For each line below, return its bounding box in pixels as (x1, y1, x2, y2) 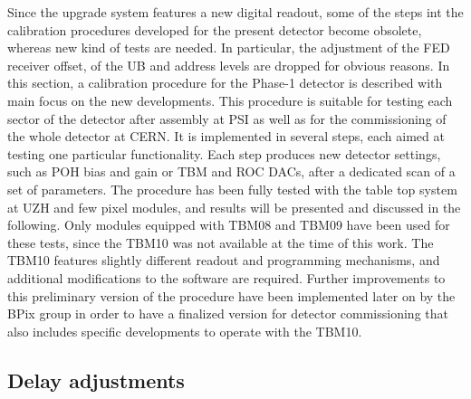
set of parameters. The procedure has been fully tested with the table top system (7, 179, 457, 198)
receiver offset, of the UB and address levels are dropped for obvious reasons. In (7, 55, 450, 74)
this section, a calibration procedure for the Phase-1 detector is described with (7, 73, 443, 92)
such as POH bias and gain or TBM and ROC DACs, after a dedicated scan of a (7, 162, 456, 181)
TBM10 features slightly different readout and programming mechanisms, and (7, 251, 440, 270)
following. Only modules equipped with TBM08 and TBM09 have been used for (7, 215, 450, 234)
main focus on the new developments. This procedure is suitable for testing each (7, 90, 453, 109)
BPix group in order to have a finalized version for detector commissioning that (7, 304, 448, 323)
